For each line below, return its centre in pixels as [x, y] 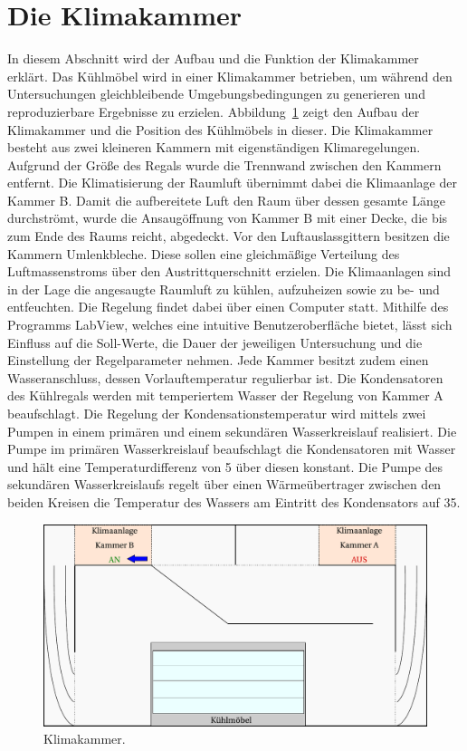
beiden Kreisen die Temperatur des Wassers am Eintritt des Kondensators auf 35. [234, 501]
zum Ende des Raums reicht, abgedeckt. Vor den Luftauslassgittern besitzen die [229, 236]
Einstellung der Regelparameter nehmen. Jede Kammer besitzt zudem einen [218, 360]
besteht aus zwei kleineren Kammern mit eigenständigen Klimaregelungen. [214, 147]
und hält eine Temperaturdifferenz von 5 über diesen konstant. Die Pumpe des [225, 466]
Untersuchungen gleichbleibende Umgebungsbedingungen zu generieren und [216, 94]
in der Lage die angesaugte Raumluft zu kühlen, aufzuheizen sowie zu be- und [224, 289]
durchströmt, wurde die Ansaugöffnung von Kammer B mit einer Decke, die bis [228, 218]
